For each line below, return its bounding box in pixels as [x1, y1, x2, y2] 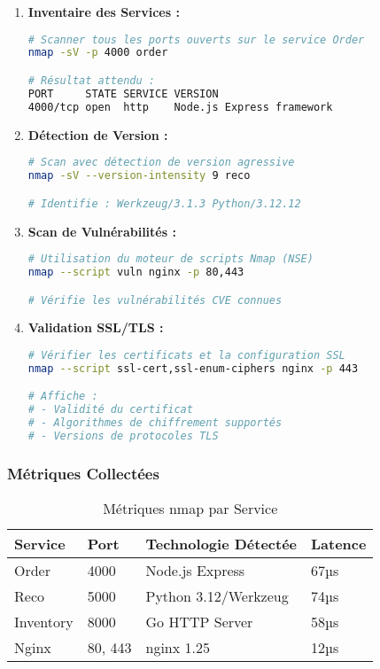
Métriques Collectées [7, 462, 159, 484]
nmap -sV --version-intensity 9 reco [27, 169, 251, 183]
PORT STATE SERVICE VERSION [27, 87, 219, 100]
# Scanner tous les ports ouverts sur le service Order [27, 33, 365, 46]
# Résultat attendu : [27, 74, 155, 87]
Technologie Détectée [145, 533, 298, 555]
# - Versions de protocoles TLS [27, 430, 219, 442]
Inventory [14, 611, 74, 633]
